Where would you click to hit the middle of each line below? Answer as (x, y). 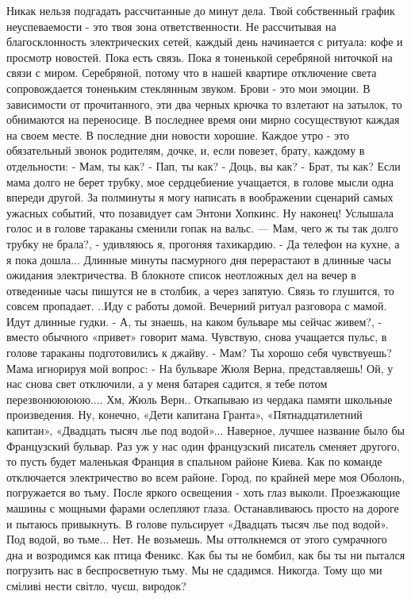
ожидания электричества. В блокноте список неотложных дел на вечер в (181, 275)
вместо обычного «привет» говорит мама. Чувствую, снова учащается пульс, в (197, 337)
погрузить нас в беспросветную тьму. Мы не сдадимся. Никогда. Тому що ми (194, 570)
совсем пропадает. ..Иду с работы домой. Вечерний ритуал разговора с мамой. (197, 306)
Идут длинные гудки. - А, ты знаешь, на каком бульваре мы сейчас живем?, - (194, 321)
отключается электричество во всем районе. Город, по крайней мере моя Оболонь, (206, 476)
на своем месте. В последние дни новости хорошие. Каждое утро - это (178, 134)
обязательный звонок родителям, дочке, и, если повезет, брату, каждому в (186, 150)
